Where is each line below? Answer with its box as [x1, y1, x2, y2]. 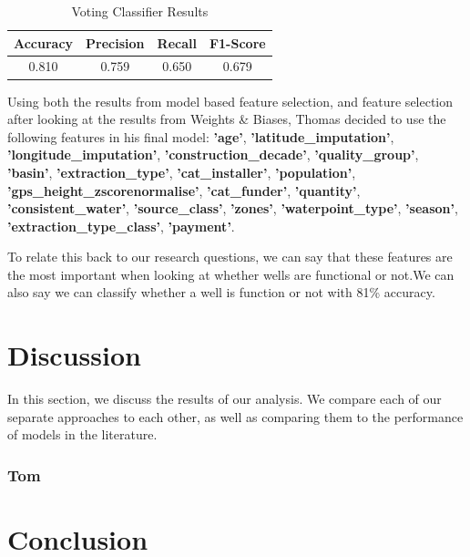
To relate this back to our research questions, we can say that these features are [7, 247, 453, 266]
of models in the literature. [7, 425, 158, 444]
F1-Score [209, 33, 266, 52]
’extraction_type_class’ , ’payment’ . [7, 216, 235, 235]
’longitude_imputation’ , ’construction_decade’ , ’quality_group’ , [7, 145, 419, 164]
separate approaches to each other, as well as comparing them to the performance [7, 407, 464, 426]
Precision [86, 33, 145, 52]
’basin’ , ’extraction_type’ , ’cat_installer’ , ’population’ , [7, 162, 356, 181]
